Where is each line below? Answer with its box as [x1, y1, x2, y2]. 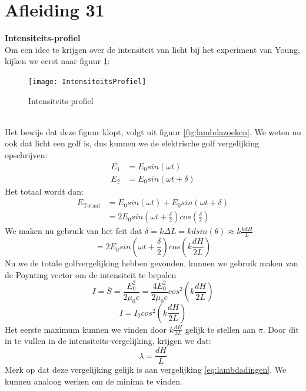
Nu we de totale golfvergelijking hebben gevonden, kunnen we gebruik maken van [5, 257, 298, 269]
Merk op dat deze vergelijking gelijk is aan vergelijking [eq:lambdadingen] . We [5, 363, 287, 376]
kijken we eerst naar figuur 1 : [5, 55, 110, 67]
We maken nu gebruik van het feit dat [5, 225, 142, 237]
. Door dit [262, 323, 299, 335]
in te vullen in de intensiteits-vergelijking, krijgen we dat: [5, 335, 211, 347]
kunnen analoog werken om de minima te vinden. [5, 375, 182, 387]
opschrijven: [5, 148, 48, 161]
